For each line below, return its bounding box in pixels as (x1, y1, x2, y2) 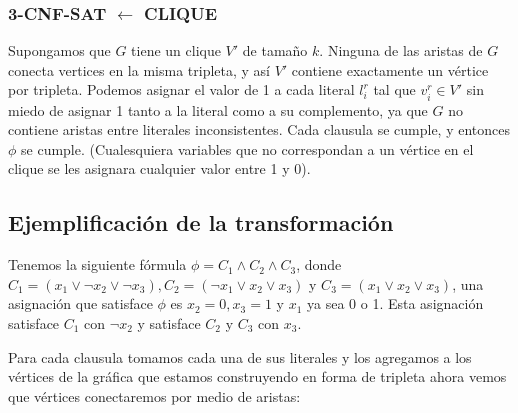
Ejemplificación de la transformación (8, 207, 394, 238)
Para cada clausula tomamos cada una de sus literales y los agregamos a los (8, 346, 472, 367)
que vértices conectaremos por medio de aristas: (8, 385, 301, 406)
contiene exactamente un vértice (291, 59, 489, 80)
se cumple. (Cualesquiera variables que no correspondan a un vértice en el (21, 138, 474, 159)
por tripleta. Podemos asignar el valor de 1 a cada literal (8, 79, 355, 100)
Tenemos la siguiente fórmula (8, 254, 187, 275)
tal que (373, 79, 416, 100)
